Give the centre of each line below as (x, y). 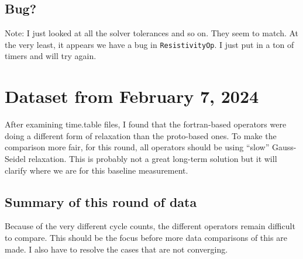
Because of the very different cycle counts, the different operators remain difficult (150, 226)
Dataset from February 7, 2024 (132, 96)
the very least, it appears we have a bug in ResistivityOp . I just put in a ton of (149, 44)
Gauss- (284, 147)
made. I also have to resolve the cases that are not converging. (116, 249)
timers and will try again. (51, 56)
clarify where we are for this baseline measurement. (97, 170)
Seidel (15, 158)
